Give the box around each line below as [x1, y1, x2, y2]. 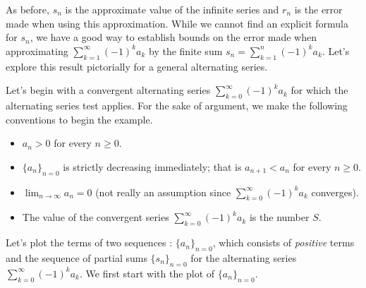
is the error [294, 2, 343, 16]
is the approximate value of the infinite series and [65, 2, 279, 16]
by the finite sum [149, 43, 223, 58]
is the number [249, 210, 310, 224]
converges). [311, 184, 359, 199]
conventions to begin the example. [6, 112, 153, 126]
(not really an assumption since [95, 184, 231, 199]
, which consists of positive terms [212, 235, 355, 250]
